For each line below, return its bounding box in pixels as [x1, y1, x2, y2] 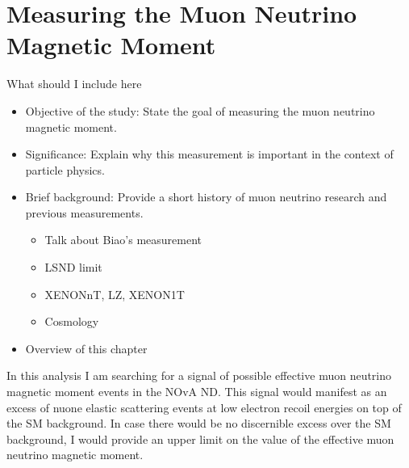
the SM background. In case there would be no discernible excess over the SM [6, 415, 391, 432]
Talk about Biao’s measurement [44, 231, 202, 248]
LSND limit [44, 259, 102, 276]
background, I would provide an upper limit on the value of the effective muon [6, 430, 394, 447]
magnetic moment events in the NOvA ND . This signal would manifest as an [6, 383, 387, 400]
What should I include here [6, 75, 142, 92]
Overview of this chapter [25, 339, 148, 356]
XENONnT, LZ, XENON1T [44, 285, 185, 302]
